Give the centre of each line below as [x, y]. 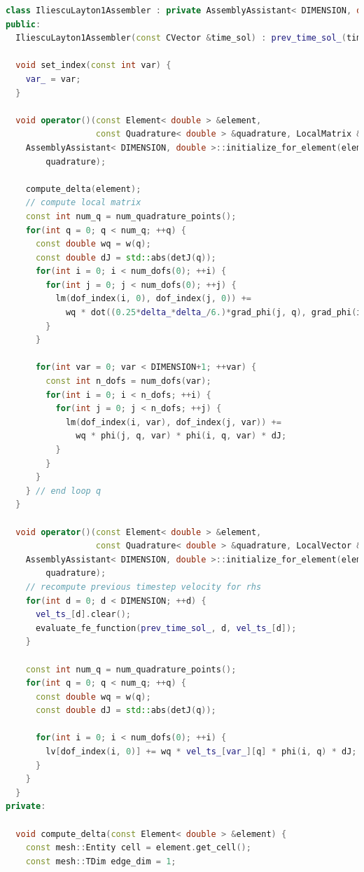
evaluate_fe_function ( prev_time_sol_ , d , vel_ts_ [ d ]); [166, 628]
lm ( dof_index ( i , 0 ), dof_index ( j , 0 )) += [153, 299]
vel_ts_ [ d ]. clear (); [83, 615]
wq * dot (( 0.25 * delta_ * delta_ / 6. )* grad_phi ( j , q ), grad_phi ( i [213, 313]
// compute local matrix [83, 203]
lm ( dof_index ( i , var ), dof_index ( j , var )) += [173, 422]
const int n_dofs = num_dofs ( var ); [128, 381]
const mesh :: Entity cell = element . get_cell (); [138, 848]
